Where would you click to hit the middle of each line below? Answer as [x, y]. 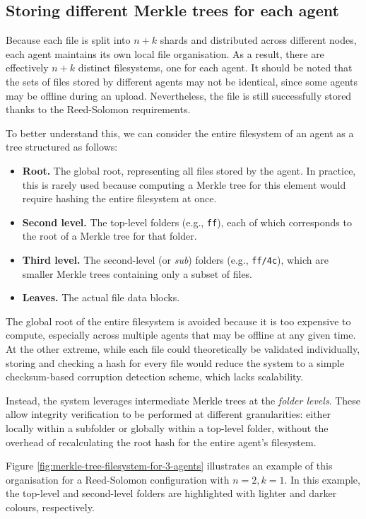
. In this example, [322, 479]
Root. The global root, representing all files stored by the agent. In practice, [189, 170]
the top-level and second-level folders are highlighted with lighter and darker [171, 493]
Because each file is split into [68, 40]
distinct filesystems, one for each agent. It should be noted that [215, 68]
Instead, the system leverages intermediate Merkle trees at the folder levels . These [183, 400]
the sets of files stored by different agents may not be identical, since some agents [182, 81]
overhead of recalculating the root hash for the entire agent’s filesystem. [161, 442]
